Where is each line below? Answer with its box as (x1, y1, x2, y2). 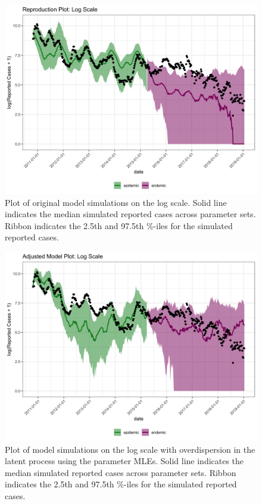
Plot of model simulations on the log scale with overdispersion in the (5, 443, 255, 455)
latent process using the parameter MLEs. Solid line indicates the (5, 455, 244, 467)
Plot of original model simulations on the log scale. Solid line (5, 196, 227, 208)
